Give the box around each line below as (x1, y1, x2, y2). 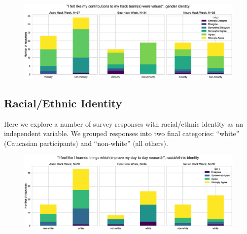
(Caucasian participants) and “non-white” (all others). (4, 138, 168, 148)
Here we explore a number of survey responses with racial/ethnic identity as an (4, 118, 244, 129)
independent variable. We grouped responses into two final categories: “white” (4, 128, 240, 139)
